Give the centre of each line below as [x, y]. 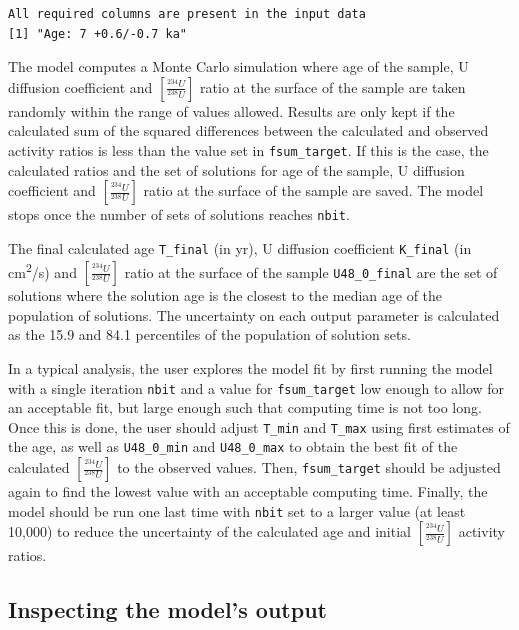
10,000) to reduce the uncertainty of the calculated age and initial [209, 531]
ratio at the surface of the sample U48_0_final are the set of [311, 271]
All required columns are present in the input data [187, 14]
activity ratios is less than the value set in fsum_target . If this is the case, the [248, 149]
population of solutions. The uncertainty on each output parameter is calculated [254, 314]
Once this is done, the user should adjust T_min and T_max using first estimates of [259, 426]
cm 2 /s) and [42, 270]
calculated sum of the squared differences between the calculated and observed [248, 130]
